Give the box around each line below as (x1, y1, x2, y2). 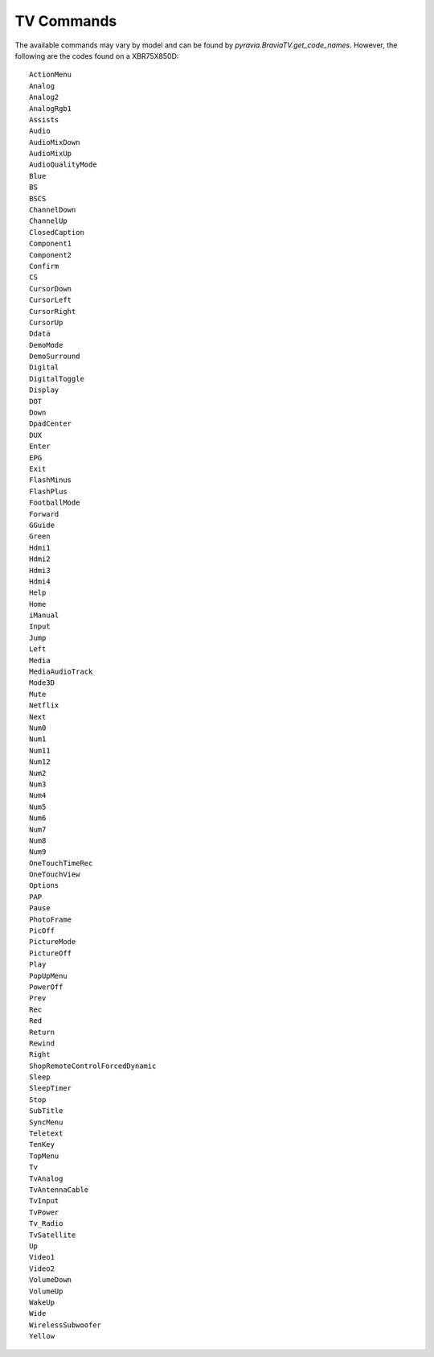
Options (29, 881, 59, 890)
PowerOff (29, 982, 63, 992)
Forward (29, 509, 59, 518)
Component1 (29, 239, 72, 249)
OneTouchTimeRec (29, 858, 93, 868)
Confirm (29, 262, 59, 270)
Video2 (29, 1264, 55, 1273)
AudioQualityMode (29, 160, 97, 169)
